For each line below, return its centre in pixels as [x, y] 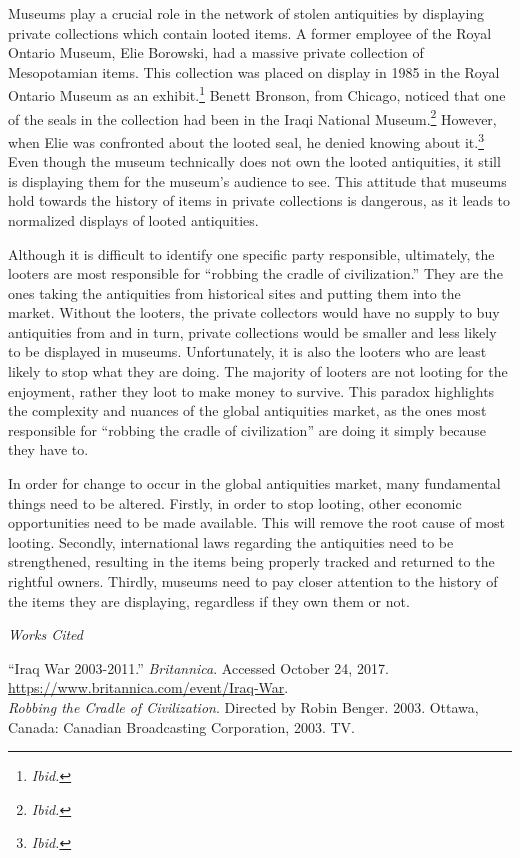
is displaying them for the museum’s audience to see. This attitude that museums [257, 180]
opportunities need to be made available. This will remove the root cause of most [256, 522]
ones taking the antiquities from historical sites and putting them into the [234, 292]
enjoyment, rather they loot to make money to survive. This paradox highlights [251, 390]
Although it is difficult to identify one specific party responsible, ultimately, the [251, 253]
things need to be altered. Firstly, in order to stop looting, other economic [235, 502]
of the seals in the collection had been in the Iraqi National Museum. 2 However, [252, 117]
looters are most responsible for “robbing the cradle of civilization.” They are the [255, 273]
